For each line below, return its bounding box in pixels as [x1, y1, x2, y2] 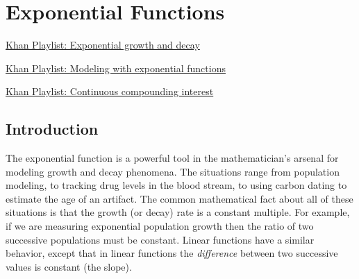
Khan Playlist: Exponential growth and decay [6, 37, 200, 52]
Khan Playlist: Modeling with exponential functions [6, 60, 226, 75]
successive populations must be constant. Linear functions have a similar [6, 232, 315, 246]
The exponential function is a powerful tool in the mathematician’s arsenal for [6, 151, 339, 165]
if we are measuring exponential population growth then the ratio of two [6, 219, 314, 233]
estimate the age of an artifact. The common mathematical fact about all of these [6, 191, 353, 205]
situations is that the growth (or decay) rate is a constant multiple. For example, [6, 205, 350, 219]
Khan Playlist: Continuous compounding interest [6, 84, 214, 99]
